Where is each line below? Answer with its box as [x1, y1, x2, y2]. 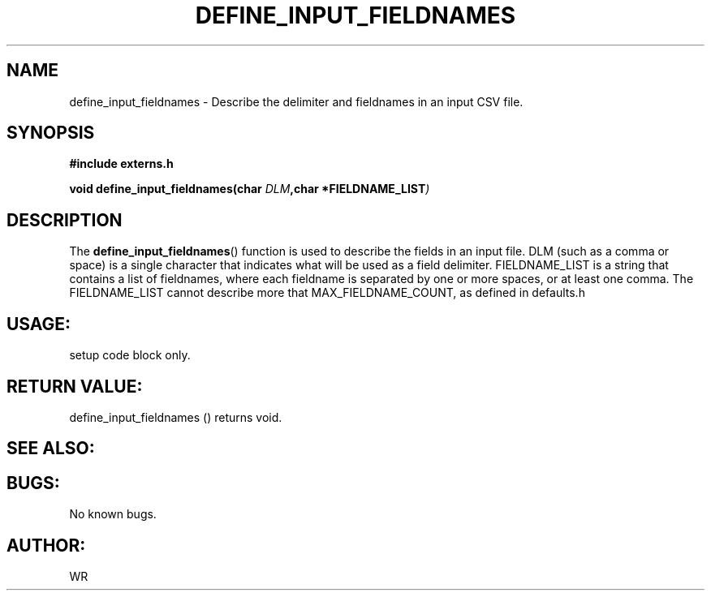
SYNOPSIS [6, 122, 95, 144]
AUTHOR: [6, 535, 86, 556]
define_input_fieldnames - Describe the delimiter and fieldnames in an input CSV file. [69, 94, 524, 109]
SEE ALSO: [6, 438, 95, 459]
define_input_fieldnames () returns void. [69, 410, 282, 424]
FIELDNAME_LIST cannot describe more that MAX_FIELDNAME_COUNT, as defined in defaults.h [69, 286, 585, 300]
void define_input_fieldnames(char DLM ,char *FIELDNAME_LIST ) [69, 182, 430, 196]
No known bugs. [69, 507, 157, 522]
